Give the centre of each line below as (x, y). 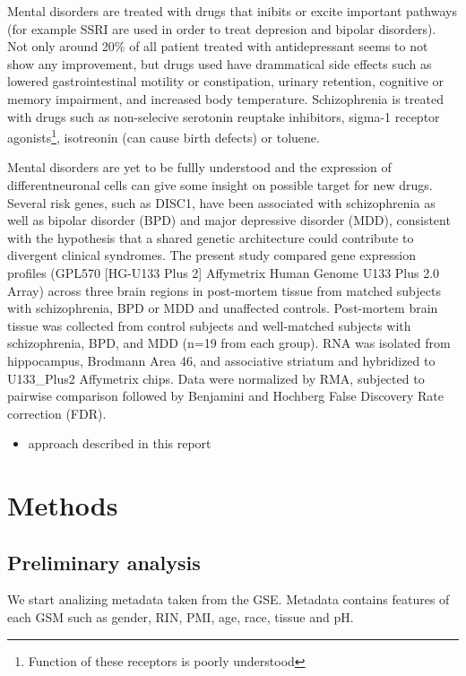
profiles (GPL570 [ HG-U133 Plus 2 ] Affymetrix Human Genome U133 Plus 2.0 (224, 272)
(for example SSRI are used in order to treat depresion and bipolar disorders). (222, 28)
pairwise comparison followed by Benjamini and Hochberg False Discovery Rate (225, 396)
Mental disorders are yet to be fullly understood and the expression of (199, 167)
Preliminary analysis (104, 562)
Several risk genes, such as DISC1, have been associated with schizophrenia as (221, 202)
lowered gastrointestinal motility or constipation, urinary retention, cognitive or (226, 81)
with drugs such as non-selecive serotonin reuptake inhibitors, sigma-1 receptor (224, 116)
